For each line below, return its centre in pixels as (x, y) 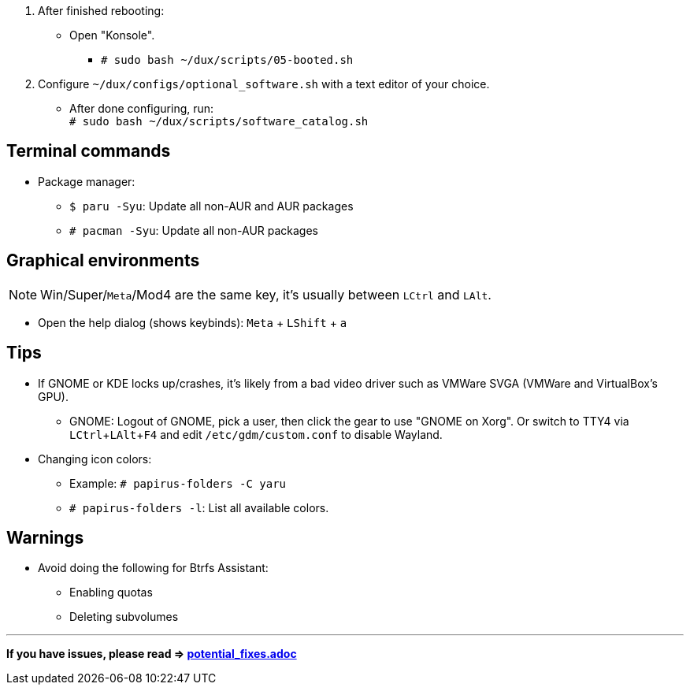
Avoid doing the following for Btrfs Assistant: (153, 568)
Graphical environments (103, 261)
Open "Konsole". (112, 35)
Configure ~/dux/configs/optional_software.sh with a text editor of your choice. (264, 84)
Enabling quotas (111, 593)
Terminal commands (89, 151)
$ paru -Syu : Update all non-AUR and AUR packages (211, 206)
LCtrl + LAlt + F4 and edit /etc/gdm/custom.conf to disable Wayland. (256, 434)
